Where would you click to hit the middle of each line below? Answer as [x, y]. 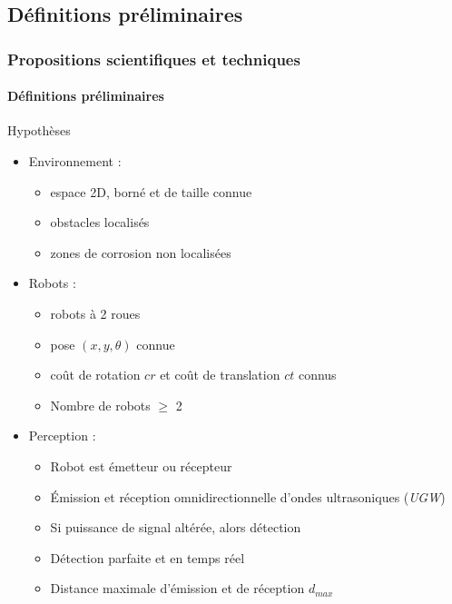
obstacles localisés [100, 222]
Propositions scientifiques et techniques [154, 59]
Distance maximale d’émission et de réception [177, 588]
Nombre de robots [100, 405]
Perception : [62, 436]
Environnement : [75, 161]
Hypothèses [39, 130]
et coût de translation [220, 375]
